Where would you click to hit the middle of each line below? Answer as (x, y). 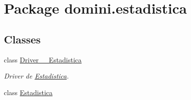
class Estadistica (28, 92)
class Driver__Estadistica (43, 59)
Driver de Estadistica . (36, 76)
